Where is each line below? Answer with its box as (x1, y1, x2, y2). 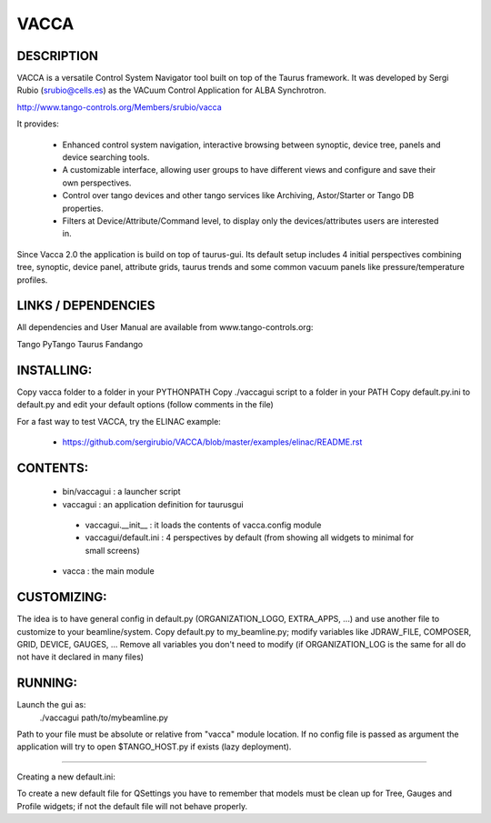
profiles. (16, 274, 48, 286)
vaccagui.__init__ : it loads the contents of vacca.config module (85, 519, 322, 531)
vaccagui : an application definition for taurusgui (62, 498, 245, 509)
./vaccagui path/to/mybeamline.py (39, 712, 168, 723)
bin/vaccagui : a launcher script (62, 487, 181, 497)
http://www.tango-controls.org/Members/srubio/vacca (16, 101, 222, 113)
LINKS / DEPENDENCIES (16, 298, 155, 314)
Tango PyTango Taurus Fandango (16, 338, 144, 349)
